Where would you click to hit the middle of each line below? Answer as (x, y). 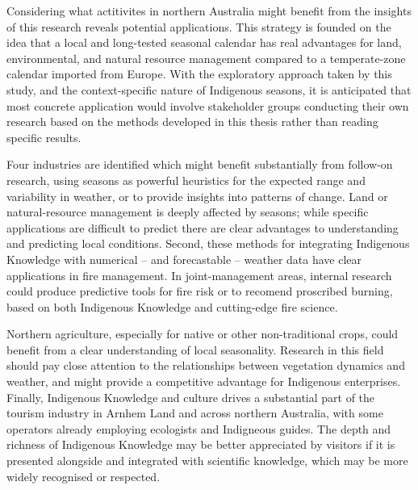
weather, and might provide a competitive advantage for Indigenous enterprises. (204, 381)
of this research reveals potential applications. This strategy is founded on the (199, 26)
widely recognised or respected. (84, 476)
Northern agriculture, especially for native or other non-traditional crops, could (203, 334)
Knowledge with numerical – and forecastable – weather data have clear (184, 259)
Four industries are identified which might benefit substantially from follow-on (200, 164)
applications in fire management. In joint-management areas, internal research (199, 275)
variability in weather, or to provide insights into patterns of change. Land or (197, 196)
